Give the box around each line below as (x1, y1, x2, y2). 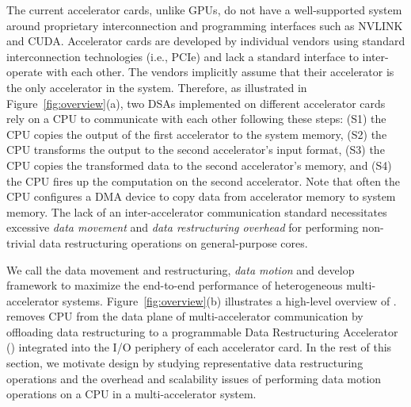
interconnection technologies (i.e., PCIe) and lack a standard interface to (6, 48, 359, 64)
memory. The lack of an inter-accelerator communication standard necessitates (6, 203, 387, 220)
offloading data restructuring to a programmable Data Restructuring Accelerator (6, 323, 398, 340)
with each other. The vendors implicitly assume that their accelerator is (46, 63, 394, 80)
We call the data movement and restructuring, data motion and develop (6, 261, 355, 278)
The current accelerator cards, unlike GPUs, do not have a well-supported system (6, 2, 402, 17)
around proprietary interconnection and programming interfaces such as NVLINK (6, 17, 403, 33)
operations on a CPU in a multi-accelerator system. (6, 386, 257, 402)
